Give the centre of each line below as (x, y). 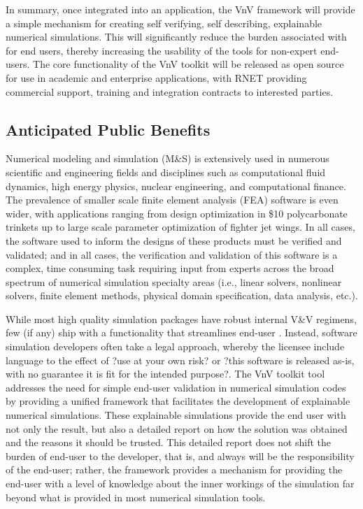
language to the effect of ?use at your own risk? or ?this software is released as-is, (180, 360)
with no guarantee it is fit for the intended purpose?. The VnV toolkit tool (165, 374)
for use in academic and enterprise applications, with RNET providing (156, 77)
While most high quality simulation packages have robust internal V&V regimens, (181, 318)
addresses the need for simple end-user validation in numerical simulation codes (176, 387)
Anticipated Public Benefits (108, 129)
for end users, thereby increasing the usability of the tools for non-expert (162, 50)
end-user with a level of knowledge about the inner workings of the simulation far (180, 483)
